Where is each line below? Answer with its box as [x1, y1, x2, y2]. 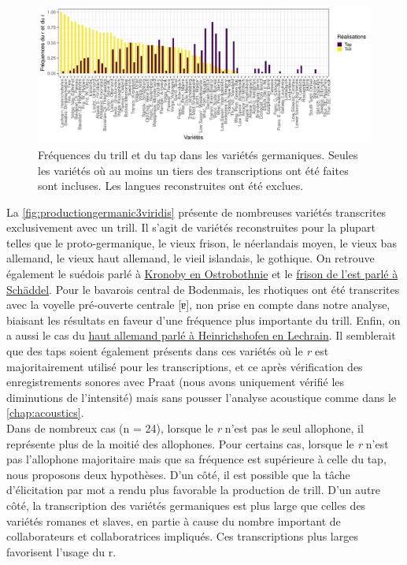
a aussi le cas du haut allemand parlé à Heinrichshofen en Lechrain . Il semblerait [6, 327, 396, 344]
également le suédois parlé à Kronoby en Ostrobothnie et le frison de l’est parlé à [6, 266, 398, 282]
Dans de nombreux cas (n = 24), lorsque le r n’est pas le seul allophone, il [6, 420, 364, 436]
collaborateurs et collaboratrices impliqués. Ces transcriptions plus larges [6, 528, 358, 545]
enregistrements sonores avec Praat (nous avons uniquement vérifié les [6, 374, 345, 390]
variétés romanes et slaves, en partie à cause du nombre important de [6, 512, 341, 529]
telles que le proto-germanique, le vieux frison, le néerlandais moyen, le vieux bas [6, 234, 397, 251]
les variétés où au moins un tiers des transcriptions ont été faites [38, 162, 349, 178]
